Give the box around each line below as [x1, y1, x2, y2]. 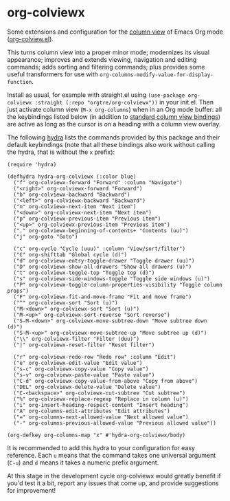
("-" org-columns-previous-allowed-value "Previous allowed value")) [13, 419, 216, 427]
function [7, 78, 32, 85]
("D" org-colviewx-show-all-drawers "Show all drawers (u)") [13, 263, 192, 270]
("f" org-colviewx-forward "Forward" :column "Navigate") [13, 179, 183, 186]
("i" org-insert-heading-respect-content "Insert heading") [13, 401, 189, 408]
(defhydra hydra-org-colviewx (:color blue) [7, 173, 137, 180]
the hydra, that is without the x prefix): [7, 148, 115, 156]
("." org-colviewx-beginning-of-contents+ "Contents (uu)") [13, 227, 189, 234]
